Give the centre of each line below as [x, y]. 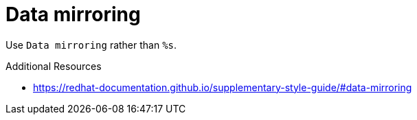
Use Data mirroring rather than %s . [91, 45]
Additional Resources [54, 66]
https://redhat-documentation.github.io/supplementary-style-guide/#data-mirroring [223, 87]
